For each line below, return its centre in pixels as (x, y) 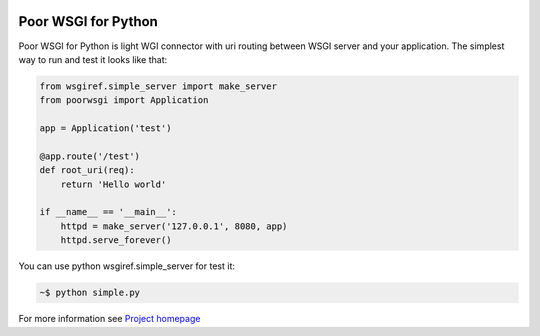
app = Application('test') (105, 128)
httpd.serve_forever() (116, 240)
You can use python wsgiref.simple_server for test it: (126, 266)
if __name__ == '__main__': (108, 212)
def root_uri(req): (87, 170)
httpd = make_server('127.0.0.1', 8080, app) (174, 226)
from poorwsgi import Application (124, 100)
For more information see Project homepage (109, 319)
